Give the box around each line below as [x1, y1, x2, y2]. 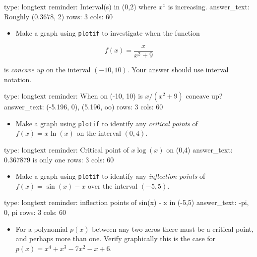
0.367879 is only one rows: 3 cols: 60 [4, 154, 114, 164]
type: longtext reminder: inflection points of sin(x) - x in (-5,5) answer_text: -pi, [4, 197, 249, 207]
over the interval [88, 180, 138, 191]
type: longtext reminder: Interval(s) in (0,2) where [4, 1, 157, 11]
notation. [4, 74, 32, 84]
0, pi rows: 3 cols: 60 [4, 206, 66, 217]
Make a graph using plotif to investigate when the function [15, 28, 200, 38]
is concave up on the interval [4, 64, 91, 74]
